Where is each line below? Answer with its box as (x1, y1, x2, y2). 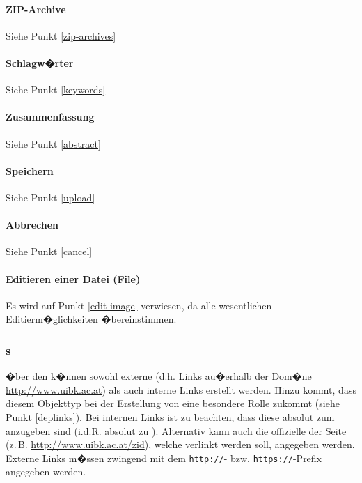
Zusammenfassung (6, 109, 95, 124)
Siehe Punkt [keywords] (6, 82, 106, 97)
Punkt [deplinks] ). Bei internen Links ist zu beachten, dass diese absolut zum (6, 409, 335, 424)
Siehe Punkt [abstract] (6, 136, 101, 151)
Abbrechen (6, 217, 59, 232)
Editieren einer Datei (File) (6, 271, 141, 286)
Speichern (6, 163, 54, 178)
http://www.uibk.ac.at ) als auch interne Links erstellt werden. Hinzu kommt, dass (6, 382, 356, 397)
